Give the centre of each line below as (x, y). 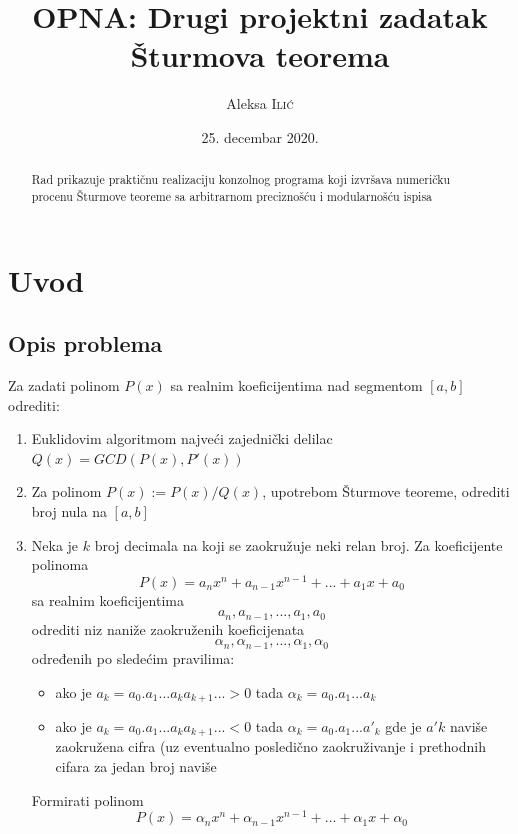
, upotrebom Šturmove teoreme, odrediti (386, 491)
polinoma (60, 564)
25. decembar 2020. (260, 136)
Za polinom (66, 491)
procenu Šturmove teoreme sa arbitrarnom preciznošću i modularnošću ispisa (232, 195)
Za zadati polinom (64, 385)
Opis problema (85, 343)
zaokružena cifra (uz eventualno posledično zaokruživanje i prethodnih (270, 746)
